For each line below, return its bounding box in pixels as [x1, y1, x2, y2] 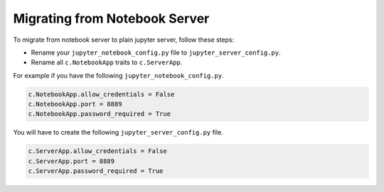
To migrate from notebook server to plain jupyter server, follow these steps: [13, 35, 235, 44]
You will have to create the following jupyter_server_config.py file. [13, 128, 223, 137]
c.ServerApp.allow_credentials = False [28, 147, 167, 155]
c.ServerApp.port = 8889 [28, 157, 115, 165]
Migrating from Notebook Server [13, 11, 210, 26]
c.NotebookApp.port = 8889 [28, 100, 122, 108]
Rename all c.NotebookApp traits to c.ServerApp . [31, 58, 183, 67]
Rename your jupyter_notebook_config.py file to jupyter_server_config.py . [31, 48, 281, 57]
